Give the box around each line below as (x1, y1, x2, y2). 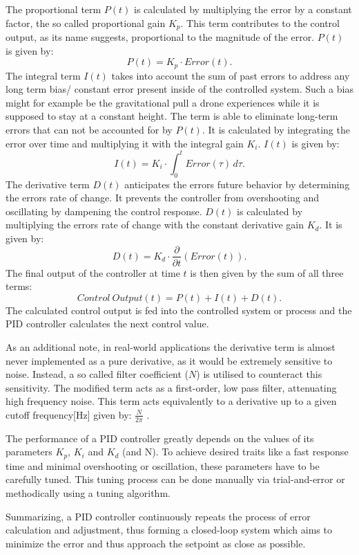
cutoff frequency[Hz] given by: (6, 407, 132, 421)
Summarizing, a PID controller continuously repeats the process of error (6, 509, 311, 523)
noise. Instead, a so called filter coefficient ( (6, 367, 189, 381)
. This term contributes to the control (180, 15, 340, 30)
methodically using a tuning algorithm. (6, 485, 171, 500)
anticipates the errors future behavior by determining (124, 176, 350, 191)
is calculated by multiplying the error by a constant (134, 2, 352, 16)
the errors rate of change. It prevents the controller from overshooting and (6, 190, 320, 205)
